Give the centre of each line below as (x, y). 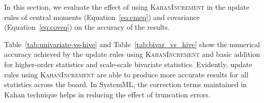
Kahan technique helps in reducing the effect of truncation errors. (107, 94)
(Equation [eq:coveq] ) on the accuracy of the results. (87, 27)
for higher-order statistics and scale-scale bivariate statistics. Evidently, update (128, 64)
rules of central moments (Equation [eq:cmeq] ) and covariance (102, 17)
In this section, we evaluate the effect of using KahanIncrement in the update (127, 7)
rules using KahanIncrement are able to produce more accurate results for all (126, 74)
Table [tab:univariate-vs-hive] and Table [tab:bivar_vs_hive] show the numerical (132, 44)
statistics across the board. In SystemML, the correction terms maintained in (126, 84)
